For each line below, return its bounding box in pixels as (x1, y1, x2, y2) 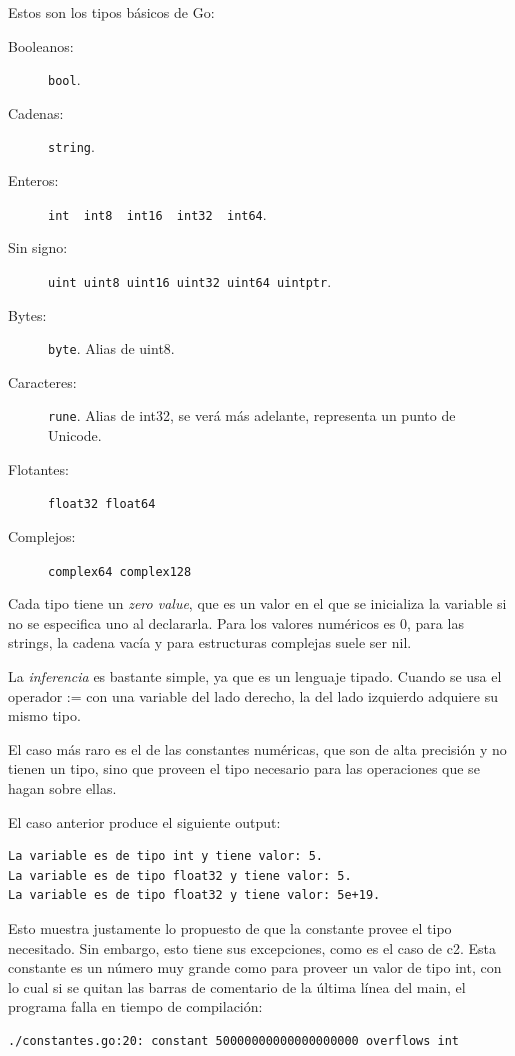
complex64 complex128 (48, 564, 192, 579)
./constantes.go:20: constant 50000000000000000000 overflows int (8, 1033, 460, 1048)
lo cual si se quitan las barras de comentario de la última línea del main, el (8, 976, 466, 997)
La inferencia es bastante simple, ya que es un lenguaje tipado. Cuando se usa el (8, 665, 502, 686)
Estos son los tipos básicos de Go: (8, 2, 215, 22)
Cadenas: (8, 102, 64, 123)
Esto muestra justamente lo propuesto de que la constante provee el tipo (8, 917, 452, 938)
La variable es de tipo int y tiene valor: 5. (8, 849, 323, 864)
